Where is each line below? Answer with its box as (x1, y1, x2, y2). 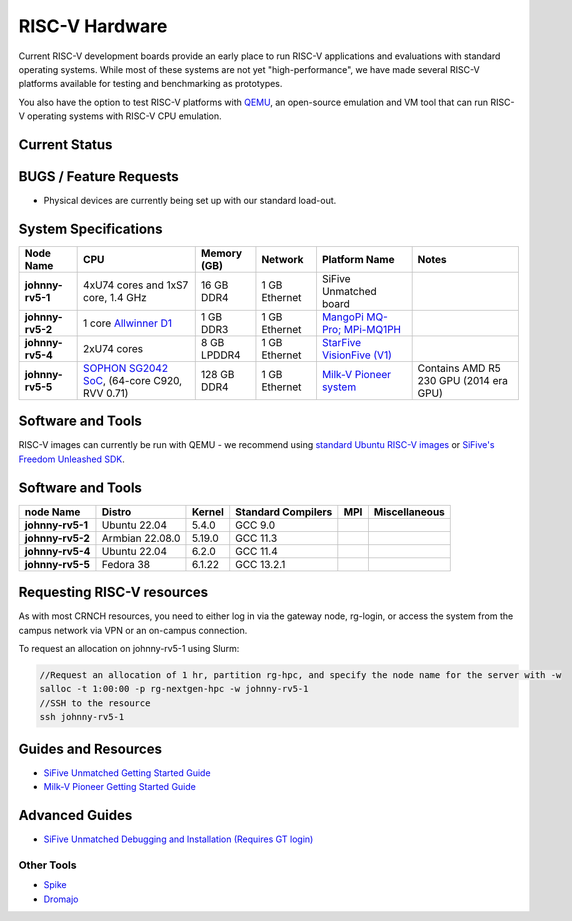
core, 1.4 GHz (83, 290, 147, 304)
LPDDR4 (200, 348, 241, 362)
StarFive (321, 335, 362, 349)
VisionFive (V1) (321, 348, 392, 362)
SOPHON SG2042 (83, 361, 169, 375)
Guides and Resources (18, 740, 162, 757)
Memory (200, 246, 243, 260)
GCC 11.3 (235, 531, 278, 545)
